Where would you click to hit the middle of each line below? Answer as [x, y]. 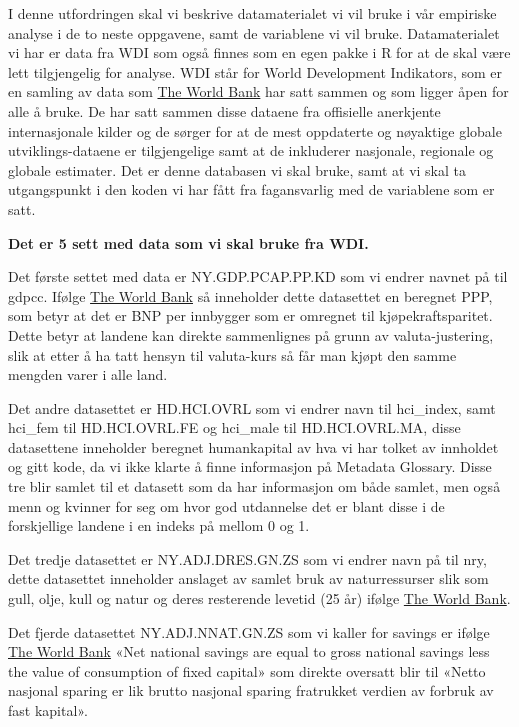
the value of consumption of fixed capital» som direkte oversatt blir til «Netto [247, 670]
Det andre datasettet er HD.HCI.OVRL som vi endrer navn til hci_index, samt [252, 407]
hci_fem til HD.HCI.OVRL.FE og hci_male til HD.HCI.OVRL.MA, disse [234, 427]
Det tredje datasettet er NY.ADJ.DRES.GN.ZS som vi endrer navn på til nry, [247, 558]
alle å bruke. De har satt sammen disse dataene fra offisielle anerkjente [224, 110]
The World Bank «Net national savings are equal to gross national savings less [249, 651]
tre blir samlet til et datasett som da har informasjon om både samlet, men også [254, 486]
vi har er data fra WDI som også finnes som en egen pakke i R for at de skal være [259, 52]
